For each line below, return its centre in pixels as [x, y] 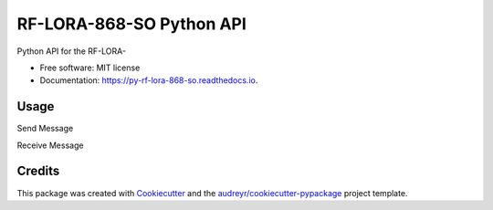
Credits [38, 171]
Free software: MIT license [90, 68]
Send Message [45, 129]
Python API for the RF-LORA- [72, 51]
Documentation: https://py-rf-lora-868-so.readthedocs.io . [149, 80]
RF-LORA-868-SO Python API [131, 24]
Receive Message [50, 145]
